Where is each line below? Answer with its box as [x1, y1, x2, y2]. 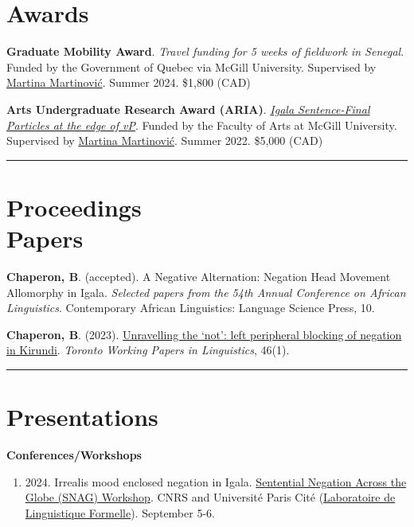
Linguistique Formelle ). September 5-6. [25, 504, 215, 521]
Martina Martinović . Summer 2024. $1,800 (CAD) [6, 74, 251, 91]
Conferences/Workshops [6, 447, 142, 463]
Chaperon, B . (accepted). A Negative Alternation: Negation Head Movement [6, 268, 391, 284]
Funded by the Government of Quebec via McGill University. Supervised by [6, 58, 377, 75]
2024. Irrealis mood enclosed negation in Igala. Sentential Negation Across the [25, 473, 407, 490]
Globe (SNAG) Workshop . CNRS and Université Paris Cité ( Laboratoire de [25, 489, 396, 506]
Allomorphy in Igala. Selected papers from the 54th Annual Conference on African [6, 283, 406, 300]
